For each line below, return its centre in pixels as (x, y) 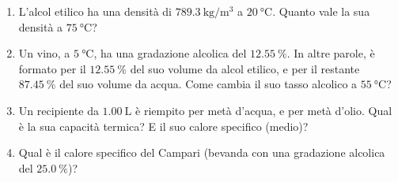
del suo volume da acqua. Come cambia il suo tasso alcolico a (208, 84)
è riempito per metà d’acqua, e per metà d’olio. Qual (264, 110)
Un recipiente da (59, 110)
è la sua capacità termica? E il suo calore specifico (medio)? (163, 126)
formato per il (52, 68)
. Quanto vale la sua (321, 11)
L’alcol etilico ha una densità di (95, 11)
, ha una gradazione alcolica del (170, 53)
